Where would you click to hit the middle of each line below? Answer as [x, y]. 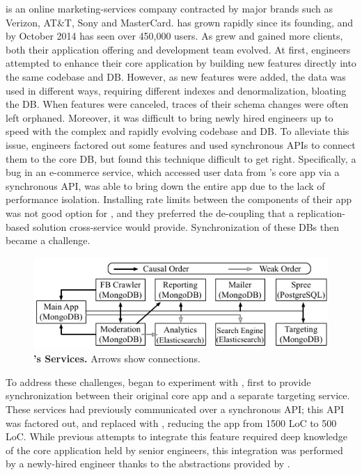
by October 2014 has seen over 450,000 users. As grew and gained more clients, [174, 36]
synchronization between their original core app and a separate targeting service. [178, 395]
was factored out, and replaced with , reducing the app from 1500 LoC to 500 [171, 422]
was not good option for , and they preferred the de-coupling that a [150, 212]
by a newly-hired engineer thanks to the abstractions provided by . [148, 464]
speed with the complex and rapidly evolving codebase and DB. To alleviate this [178, 131]
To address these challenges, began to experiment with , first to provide [158, 381]
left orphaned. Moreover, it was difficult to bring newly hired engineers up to [170, 117]
